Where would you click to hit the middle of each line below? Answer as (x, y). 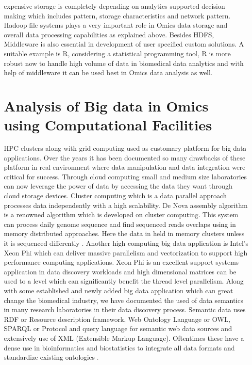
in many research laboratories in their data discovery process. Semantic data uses (125, 309)
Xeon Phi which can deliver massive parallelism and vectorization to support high (126, 252)
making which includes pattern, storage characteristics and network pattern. (117, 15)
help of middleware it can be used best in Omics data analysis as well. (108, 72)
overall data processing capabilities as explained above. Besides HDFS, (109, 34)
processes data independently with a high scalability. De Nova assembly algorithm (126, 205)
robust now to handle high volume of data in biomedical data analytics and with (124, 63)
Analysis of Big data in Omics (106, 105)
